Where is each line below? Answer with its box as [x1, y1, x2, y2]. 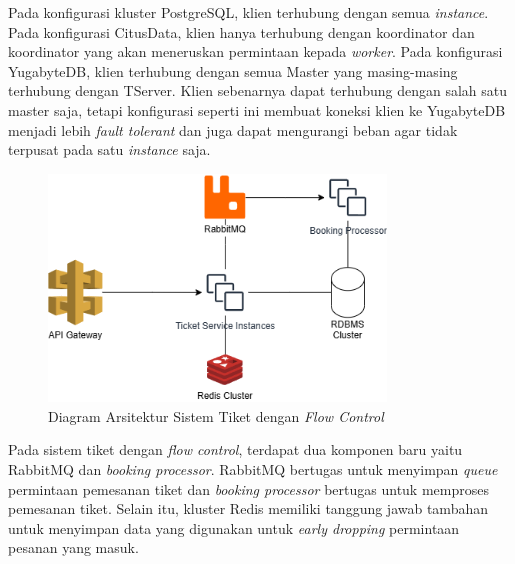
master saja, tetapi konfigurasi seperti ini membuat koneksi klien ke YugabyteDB [8, 99, 506, 120]
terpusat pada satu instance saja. [8, 139, 211, 160]
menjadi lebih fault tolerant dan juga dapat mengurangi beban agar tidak [8, 119, 458, 140]
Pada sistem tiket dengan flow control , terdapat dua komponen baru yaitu [8, 439, 463, 460]
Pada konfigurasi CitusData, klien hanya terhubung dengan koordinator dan [8, 21, 475, 42]
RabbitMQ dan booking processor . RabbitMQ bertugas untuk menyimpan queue [8, 458, 498, 479]
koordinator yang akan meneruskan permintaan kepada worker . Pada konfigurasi [8, 41, 503, 62]
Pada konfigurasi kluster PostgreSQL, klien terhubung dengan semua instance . [8, 2, 489, 22]
